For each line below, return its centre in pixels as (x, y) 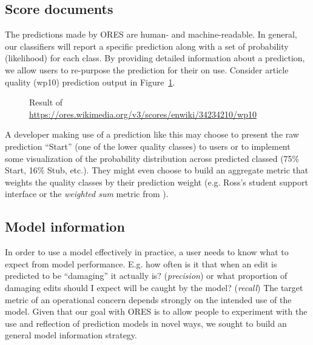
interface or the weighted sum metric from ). (87, 194)
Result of (46, 102)
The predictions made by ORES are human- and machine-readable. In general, (151, 34)
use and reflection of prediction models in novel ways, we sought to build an (146, 323)
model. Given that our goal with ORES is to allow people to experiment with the (156, 311)
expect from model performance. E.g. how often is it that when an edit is (141, 263)
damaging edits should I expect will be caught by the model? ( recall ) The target (154, 287)
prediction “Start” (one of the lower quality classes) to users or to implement (148, 146)
